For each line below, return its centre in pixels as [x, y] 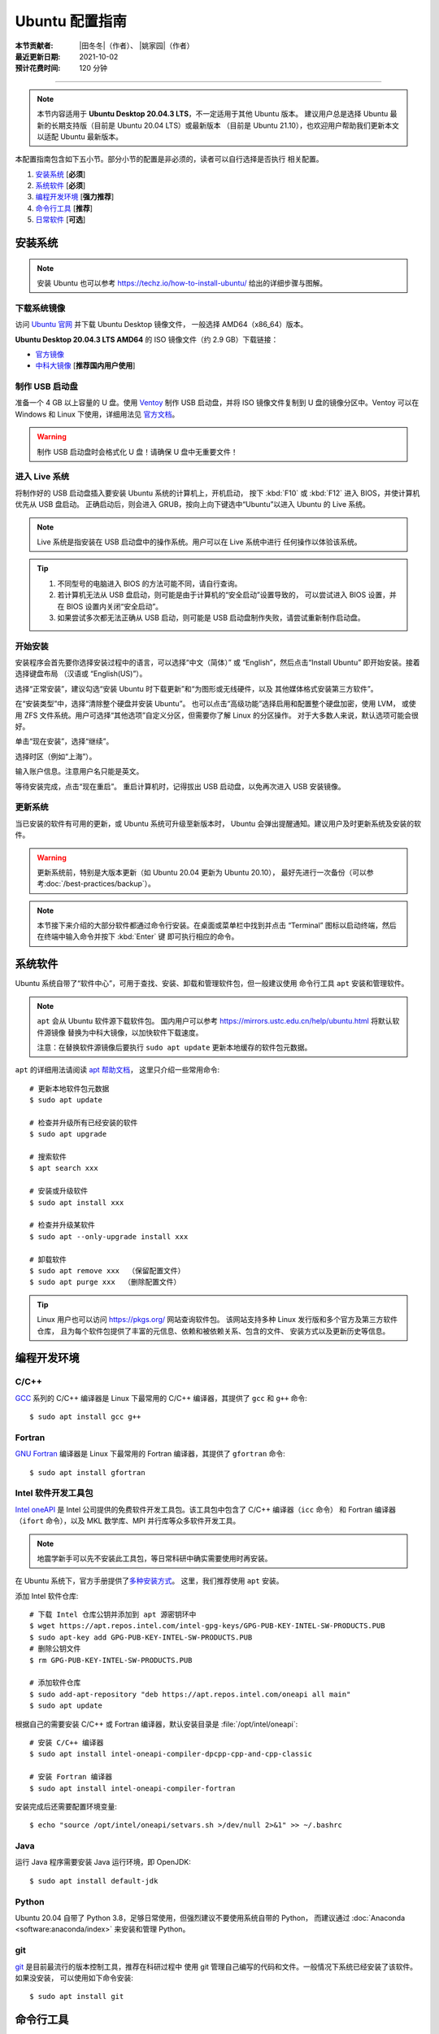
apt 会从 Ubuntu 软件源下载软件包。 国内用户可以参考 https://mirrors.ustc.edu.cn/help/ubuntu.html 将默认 [215, 1021]
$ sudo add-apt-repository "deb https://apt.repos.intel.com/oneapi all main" [190, 1694]
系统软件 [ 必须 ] [61, 186]
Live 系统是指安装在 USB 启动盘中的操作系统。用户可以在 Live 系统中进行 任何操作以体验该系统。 [199, 542]
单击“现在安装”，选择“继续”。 [64, 741]
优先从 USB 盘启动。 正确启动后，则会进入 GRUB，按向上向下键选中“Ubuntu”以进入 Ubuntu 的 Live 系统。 [192, 504]
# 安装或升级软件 [59, 1191]
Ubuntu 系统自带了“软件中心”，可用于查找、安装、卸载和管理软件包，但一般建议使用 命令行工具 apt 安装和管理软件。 [212, 984]
